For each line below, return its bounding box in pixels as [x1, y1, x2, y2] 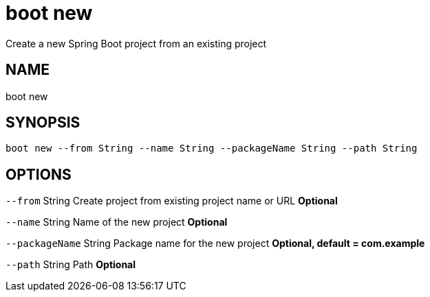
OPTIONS [6, 165, 72, 183]
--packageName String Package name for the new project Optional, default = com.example [6, 237, 425, 250]
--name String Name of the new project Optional [6, 216, 228, 228]
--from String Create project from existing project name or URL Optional [6, 195, 338, 207]
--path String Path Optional [6, 259, 136, 271]
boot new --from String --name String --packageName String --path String [6, 143, 418, 154]
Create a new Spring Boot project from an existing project [6, 37, 267, 49]
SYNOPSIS [6, 114, 80, 132]
